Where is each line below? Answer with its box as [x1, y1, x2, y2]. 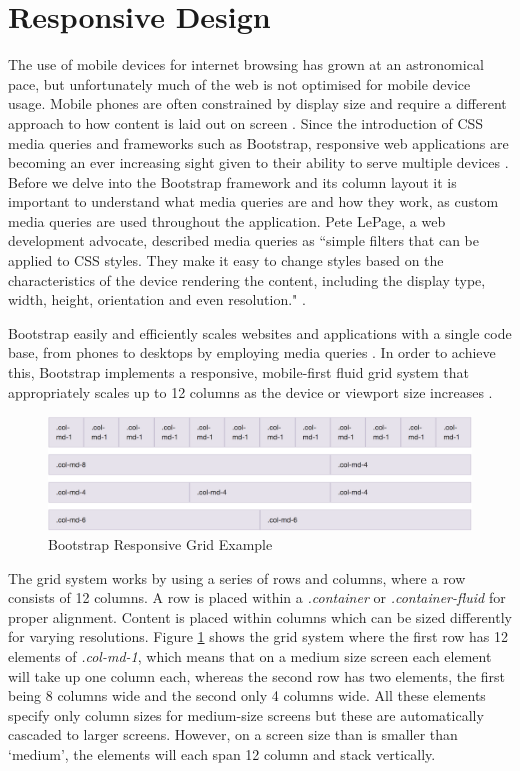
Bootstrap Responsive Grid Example [48, 534, 273, 555]
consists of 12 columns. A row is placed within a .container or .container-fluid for [8, 587, 506, 608]
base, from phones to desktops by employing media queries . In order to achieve [8, 342, 496, 363]
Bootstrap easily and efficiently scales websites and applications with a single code [8, 322, 512, 343]
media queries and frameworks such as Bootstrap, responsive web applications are [8, 132, 509, 153]
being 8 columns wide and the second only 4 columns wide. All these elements [8, 685, 486, 706]
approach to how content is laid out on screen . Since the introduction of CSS [8, 112, 484, 133]
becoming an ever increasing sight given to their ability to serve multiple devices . [8, 152, 509, 173]
